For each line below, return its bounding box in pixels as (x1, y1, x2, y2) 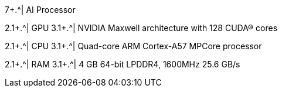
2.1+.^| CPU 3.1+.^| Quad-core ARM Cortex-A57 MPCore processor (5, 41, 262, 51)
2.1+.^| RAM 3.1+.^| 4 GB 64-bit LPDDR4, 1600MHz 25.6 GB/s (5, 59, 240, 69)
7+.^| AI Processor (5, 5, 76, 15)
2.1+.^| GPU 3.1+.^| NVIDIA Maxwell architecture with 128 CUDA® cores (5, 23, 278, 33)
